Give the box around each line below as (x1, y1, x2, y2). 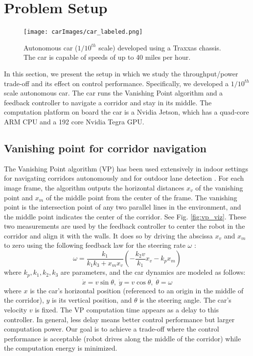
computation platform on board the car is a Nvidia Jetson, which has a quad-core (4, 107, 249, 117)
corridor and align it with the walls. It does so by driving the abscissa (4, 230, 213, 240)
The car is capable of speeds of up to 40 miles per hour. (23, 52, 191, 62)
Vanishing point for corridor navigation (4, 140, 207, 155)
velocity (4, 304, 27, 314)
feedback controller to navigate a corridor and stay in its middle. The (4, 97, 212, 107)
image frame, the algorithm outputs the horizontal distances (4, 182, 184, 192)
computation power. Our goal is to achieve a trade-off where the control (4, 324, 219, 334)
